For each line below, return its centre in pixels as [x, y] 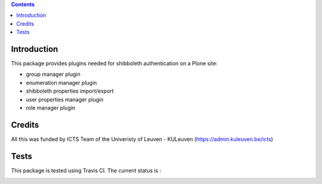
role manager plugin [51, 108]
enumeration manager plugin [61, 82]
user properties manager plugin [65, 99]
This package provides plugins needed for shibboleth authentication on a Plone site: [114, 63]
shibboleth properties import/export [70, 91]
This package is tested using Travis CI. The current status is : [86, 170]
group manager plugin [53, 74]
